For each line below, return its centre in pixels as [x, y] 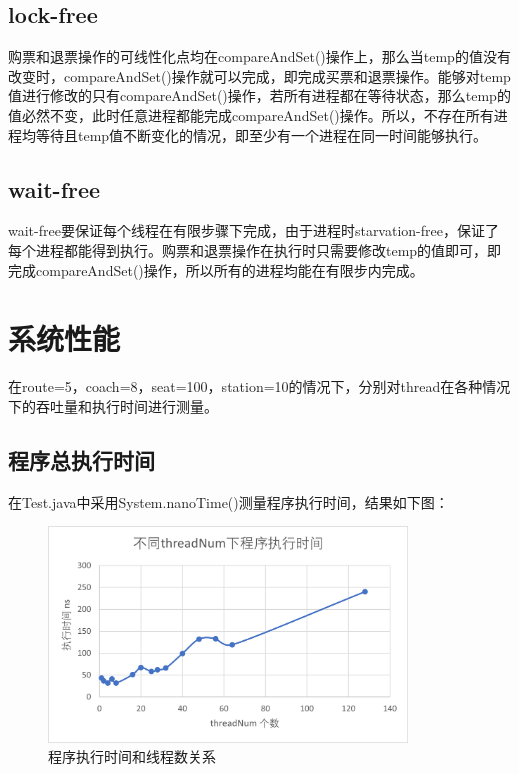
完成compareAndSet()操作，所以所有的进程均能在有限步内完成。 [216, 269]
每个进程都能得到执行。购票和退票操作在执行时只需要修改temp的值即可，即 [255, 249]
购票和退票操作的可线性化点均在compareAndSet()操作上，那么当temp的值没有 [259, 56]
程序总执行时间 [81, 459]
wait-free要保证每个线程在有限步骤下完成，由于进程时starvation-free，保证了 [253, 230]
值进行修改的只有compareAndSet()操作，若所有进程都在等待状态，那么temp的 [259, 95]
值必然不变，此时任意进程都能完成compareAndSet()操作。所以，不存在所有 [251, 114]
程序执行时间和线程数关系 [132, 756]
